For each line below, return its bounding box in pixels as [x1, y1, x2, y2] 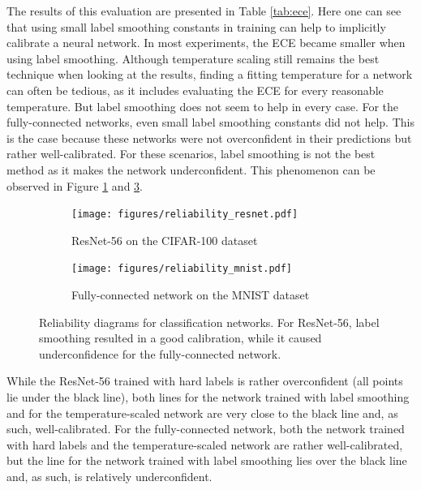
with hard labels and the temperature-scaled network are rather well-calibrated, [6, 436, 403, 453]
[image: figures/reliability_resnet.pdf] [71, 208, 299, 221]
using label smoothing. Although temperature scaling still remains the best [6, 49, 380, 67]
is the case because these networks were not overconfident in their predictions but [6, 129, 412, 146]
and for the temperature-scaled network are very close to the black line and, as [6, 404, 398, 421]
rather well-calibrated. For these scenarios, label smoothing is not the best [6, 145, 376, 162]
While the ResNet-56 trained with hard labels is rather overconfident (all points [6, 372, 403, 389]
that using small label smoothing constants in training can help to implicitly [6, 18, 386, 35]
